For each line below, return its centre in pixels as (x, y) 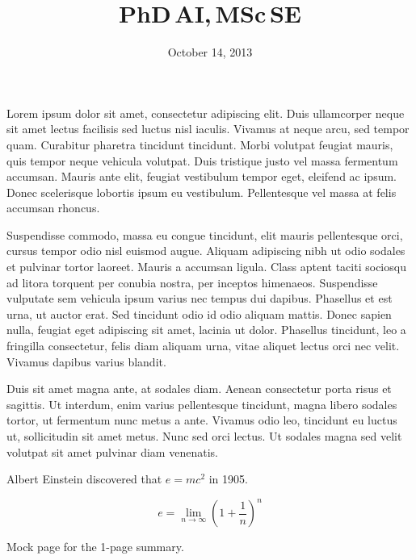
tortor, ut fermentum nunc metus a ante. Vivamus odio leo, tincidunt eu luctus (202, 420)
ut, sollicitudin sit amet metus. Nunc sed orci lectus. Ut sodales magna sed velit (204, 436)
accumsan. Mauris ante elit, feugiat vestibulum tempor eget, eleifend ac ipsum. (202, 176)
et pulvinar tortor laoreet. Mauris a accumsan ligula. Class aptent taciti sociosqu (206, 267)
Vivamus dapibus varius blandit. (86, 361)
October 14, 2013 (210, 52)
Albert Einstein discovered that (84, 479)
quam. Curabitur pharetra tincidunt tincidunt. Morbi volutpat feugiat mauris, (200, 144)
